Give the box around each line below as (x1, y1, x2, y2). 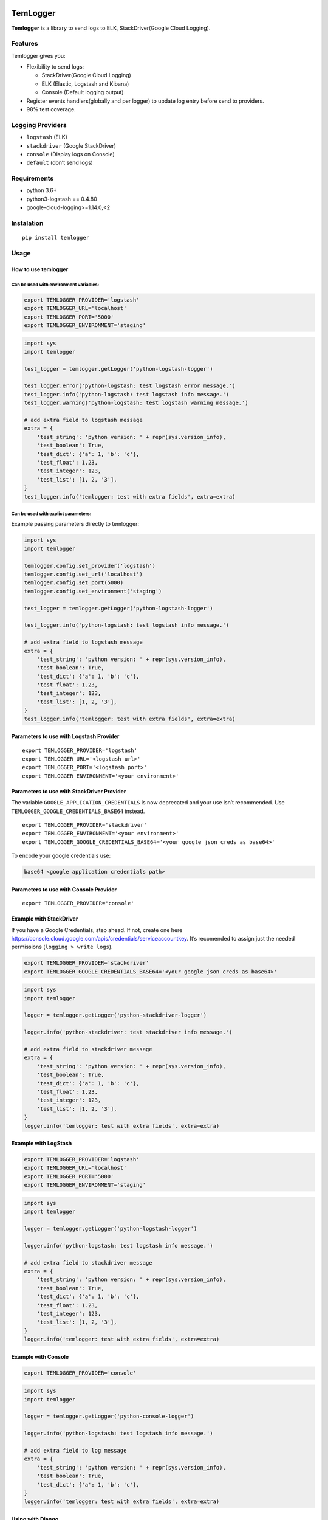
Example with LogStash (11, 1140, 72, 1147)
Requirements (11, 174, 54, 182)
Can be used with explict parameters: (11, 511, 92, 517)
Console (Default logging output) (41, 89, 124, 96)
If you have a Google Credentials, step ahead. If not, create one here (11, 926, 183, 933)
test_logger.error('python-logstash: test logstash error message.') (24, 382, 236, 389)
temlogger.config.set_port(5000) (24, 579, 124, 586)
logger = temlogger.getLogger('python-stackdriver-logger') (24, 1012, 207, 1018)
